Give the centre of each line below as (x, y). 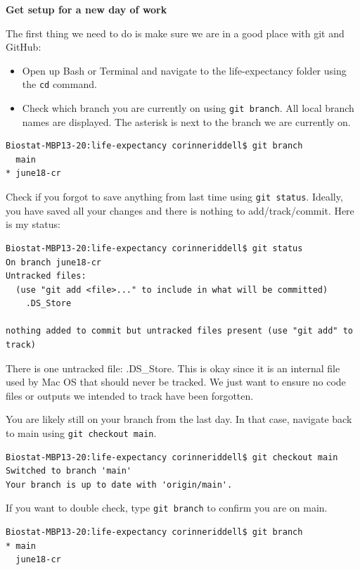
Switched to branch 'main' (69, 471)
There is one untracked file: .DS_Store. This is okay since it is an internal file (173, 368)
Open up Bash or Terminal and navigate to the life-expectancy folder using (184, 70)
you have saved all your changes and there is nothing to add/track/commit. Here (180, 210)
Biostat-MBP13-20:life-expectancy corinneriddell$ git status (154, 248)
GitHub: (24, 47)
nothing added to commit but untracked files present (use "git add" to (179, 331)
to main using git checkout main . (81, 433)
